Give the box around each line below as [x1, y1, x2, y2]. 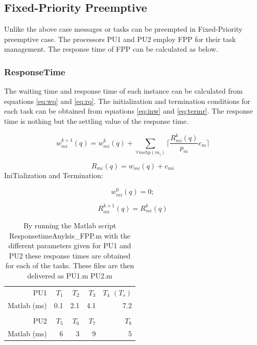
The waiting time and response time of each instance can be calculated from [4, 85, 243, 96]
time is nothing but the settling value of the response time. [4, 115, 189, 126]
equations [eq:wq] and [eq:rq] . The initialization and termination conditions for [4, 95, 250, 106]
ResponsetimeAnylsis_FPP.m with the [9, 230, 131, 241]
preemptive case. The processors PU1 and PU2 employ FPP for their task [4, 33, 236, 44]
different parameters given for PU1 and [8, 240, 131, 251]
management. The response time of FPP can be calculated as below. [4, 44, 218, 54]
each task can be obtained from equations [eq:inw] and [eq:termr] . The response [4, 105, 253, 116]
